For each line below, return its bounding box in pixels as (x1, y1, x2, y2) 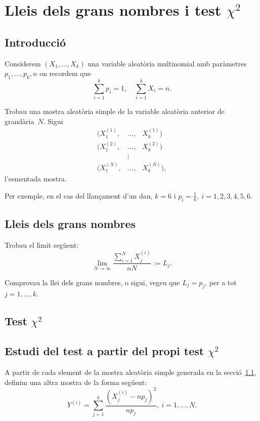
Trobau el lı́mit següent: (5, 239, 79, 250)
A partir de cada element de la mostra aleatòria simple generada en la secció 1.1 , (5, 366, 256, 377)
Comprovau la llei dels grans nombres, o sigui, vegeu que (5, 277, 180, 287)
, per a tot (205, 277, 237, 287)
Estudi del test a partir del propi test (5, 343, 204, 359)
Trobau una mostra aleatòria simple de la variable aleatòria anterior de (5, 106, 225, 117)
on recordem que (39, 68, 91, 79)
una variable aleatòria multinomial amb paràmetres (88, 58, 247, 68)
